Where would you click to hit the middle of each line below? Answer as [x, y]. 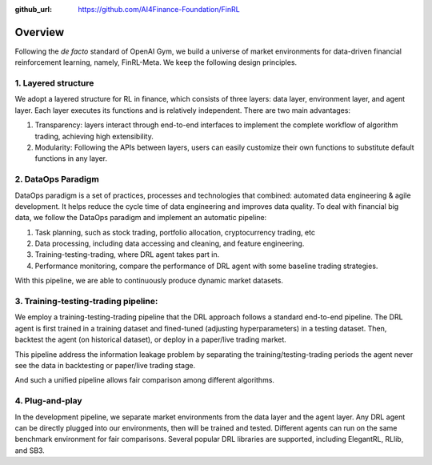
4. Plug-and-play [49, 401]
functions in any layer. [71, 158]
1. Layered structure [54, 83]
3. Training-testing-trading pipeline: [86, 302]
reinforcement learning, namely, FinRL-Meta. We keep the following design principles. [156, 62]
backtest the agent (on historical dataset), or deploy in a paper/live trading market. [151, 339]
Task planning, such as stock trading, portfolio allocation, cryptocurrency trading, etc [175, 232]
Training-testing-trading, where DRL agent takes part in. [127, 255]
